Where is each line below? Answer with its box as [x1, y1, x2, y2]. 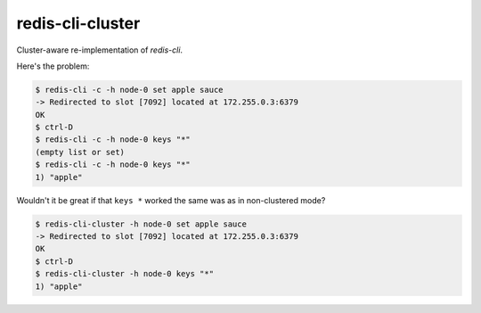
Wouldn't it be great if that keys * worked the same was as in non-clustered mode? [16, 194, 326, 205]
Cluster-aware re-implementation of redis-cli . [16, 45, 183, 55]
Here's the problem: [16, 61, 90, 71]
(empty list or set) [35, 147, 125, 157]
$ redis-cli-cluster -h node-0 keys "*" [35, 268, 214, 279]
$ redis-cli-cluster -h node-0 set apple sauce [35, 218, 247, 229]
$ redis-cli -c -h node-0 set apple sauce [35, 85, 224, 95]
